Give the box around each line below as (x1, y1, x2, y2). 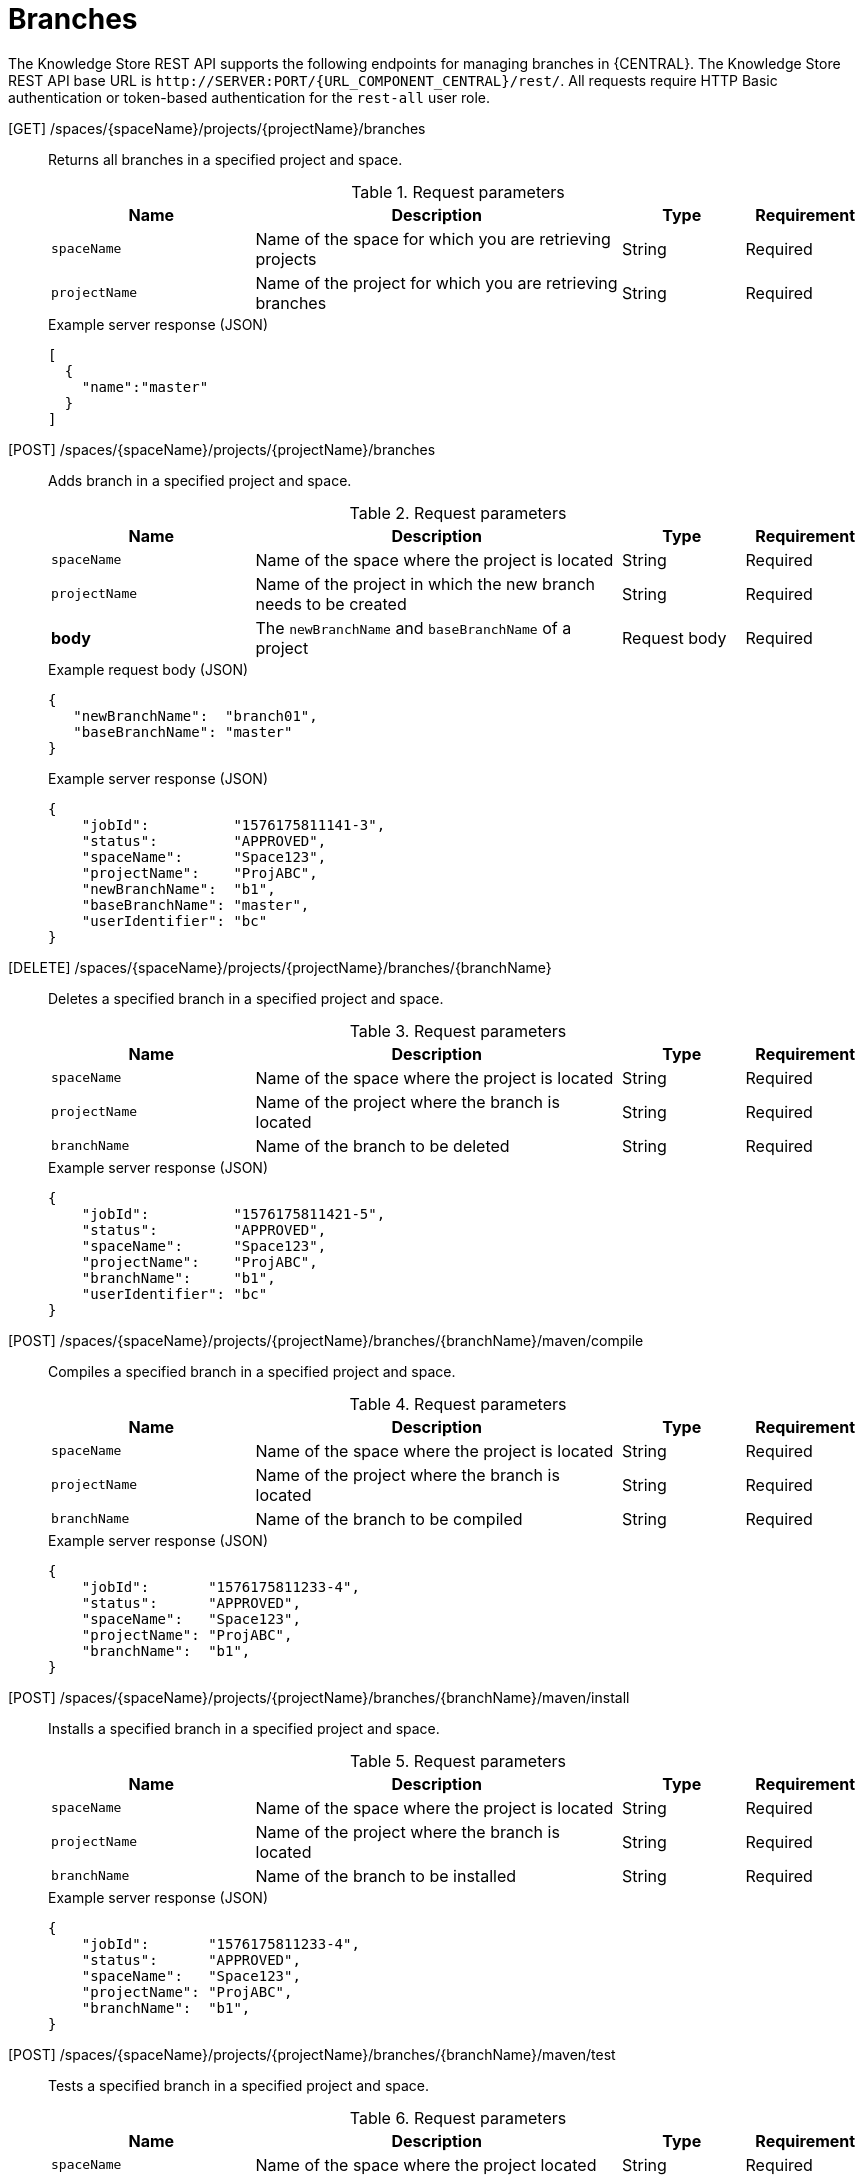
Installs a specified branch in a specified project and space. (48, 1719, 440, 1737)
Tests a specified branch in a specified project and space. (48, 2076, 430, 2094)
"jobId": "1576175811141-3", (81, 816, 386, 833)
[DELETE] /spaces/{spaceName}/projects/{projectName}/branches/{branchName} (8, 958, 552, 976)
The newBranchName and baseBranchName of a (255, 617, 572, 638)
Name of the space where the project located (255, 2154, 597, 2175)
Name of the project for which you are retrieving (255, 272, 618, 293)
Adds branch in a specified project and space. (48, 471, 352, 489)
